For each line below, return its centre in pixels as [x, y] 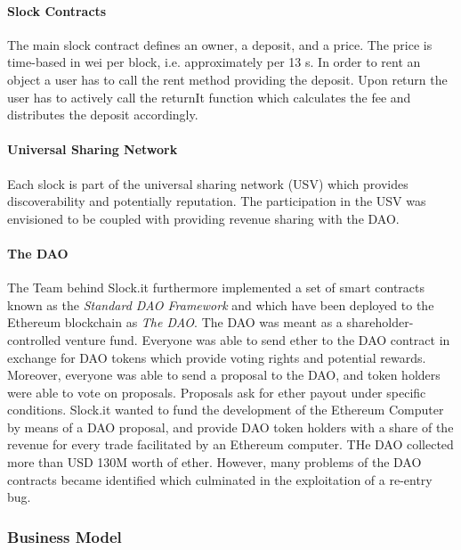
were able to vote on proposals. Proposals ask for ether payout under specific [217, 392]
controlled [34, 339]
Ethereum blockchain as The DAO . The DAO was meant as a [175, 322]
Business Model [65, 536]
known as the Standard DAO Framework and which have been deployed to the [221, 304]
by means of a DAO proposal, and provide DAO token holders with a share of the [230, 427]
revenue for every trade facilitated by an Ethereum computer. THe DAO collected [230, 444]
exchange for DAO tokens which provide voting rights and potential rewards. [217, 357]
